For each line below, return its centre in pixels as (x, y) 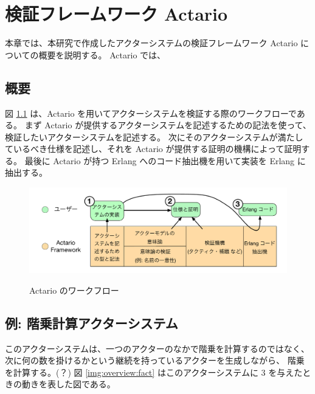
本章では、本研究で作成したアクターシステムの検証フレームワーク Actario (151, 43)
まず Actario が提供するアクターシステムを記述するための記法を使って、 (168, 125)
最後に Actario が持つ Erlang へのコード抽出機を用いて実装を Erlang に (165, 160)
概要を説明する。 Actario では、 (102, 54)
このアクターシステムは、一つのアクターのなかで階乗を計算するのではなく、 (157, 348)
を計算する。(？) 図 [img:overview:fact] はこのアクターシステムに (132, 372)
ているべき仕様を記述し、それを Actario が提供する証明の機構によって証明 (153, 149)
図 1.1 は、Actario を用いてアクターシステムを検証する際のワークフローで (151, 113)
